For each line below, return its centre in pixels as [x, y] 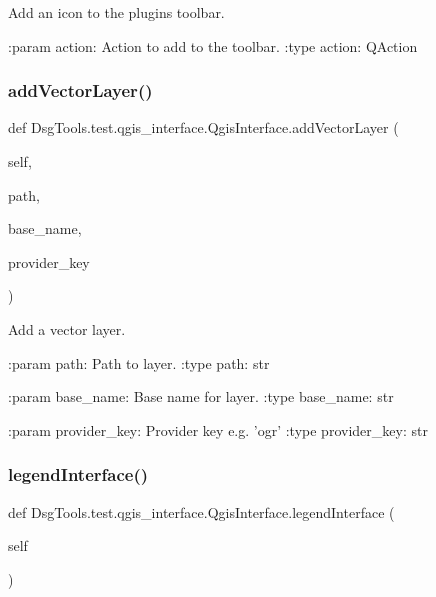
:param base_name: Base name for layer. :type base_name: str [201, 396]
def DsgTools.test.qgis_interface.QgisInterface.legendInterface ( [201, 511]
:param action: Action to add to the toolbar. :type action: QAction [213, 45]
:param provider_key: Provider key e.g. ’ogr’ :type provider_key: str [218, 429]
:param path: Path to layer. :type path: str [139, 362]
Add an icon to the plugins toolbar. [116, 12]
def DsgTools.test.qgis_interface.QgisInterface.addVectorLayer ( [203, 127]
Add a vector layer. [67, 328]
